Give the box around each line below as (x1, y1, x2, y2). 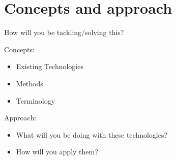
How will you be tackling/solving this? (4, 27, 124, 38)
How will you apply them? (16, 146, 98, 157)
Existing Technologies (16, 61, 83, 72)
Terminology (16, 95, 55, 106)
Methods (16, 78, 43, 88)
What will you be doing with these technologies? (16, 129, 168, 140)
